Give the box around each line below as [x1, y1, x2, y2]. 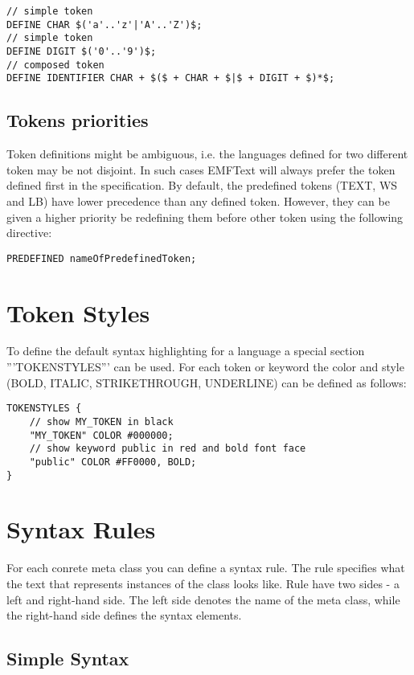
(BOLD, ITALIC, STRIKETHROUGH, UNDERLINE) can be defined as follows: [6, 374, 407, 391]
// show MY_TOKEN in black [29, 415, 174, 427]
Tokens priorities [6, 108, 149, 133]
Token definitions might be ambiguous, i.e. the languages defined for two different [6, 145, 408, 162]
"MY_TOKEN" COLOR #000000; [29, 429, 174, 441]
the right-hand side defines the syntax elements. [6, 607, 242, 624]
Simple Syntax [6, 646, 129, 671]
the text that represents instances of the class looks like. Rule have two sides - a [6, 575, 400, 591]
